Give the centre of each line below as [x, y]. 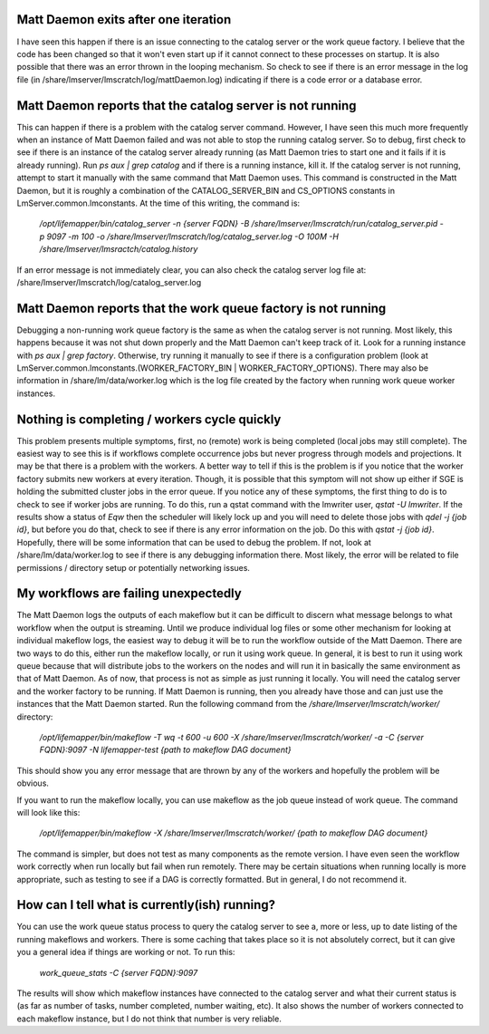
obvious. [33, 783]
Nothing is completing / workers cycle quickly [149, 419]
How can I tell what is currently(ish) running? [146, 905]
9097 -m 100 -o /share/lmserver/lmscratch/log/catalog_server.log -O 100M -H [193, 237]
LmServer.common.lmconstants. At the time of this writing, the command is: [158, 203]
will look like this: [48, 812]
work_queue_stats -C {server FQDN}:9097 [119, 972]
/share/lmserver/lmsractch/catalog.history [119, 249]
